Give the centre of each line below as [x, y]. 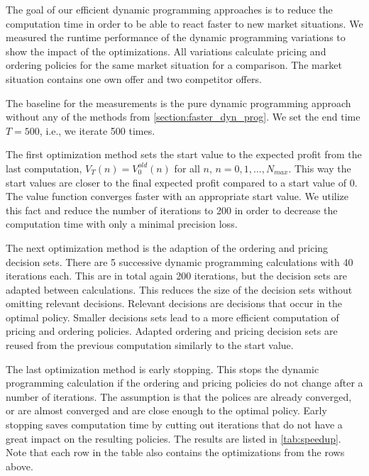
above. [20, 466]
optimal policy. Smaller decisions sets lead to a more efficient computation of [172, 317]
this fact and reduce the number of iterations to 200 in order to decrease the [172, 210]
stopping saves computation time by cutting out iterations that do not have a [174, 425]
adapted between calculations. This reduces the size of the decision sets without [179, 289]
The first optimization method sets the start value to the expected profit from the [184, 154]
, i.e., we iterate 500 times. [97, 130]
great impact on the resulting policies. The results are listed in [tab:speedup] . [174, 438]
